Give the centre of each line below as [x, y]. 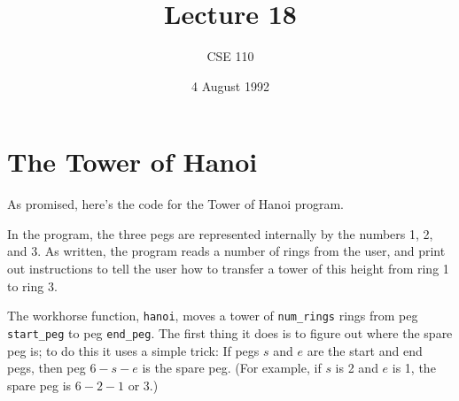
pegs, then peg [47, 368]
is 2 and [357, 368]
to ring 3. [32, 285]
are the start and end [365, 350]
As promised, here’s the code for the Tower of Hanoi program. [176, 204]
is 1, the [414, 368]
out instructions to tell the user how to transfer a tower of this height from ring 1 [228, 269]
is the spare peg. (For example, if [232, 368]
